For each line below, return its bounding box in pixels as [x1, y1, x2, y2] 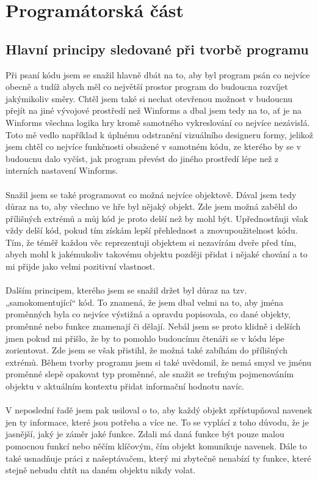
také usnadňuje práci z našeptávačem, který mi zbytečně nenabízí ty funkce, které [5, 451, 311, 464]
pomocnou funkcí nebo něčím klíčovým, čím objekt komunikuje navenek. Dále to [5, 439, 307, 452]
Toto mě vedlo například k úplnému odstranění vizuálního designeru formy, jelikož [5, 128, 313, 141]
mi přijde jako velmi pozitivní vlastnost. [5, 260, 155, 273]
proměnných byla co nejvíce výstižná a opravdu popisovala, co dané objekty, [5, 308, 291, 320]
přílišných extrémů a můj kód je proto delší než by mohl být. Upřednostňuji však [5, 212, 308, 224]
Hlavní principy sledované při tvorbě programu [5, 39, 309, 58]
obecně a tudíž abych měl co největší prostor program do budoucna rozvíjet [5, 80, 288, 93]
